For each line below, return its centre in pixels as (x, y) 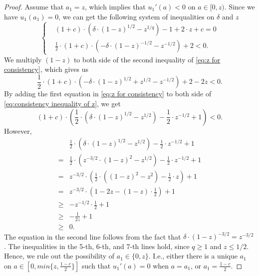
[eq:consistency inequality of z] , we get (62, 103)
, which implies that (115, 6)
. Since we (240, 6)
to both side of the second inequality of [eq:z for (147, 59)
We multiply (23, 59)
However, (18, 131)
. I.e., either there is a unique (193, 256)
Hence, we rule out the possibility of (59, 256)
